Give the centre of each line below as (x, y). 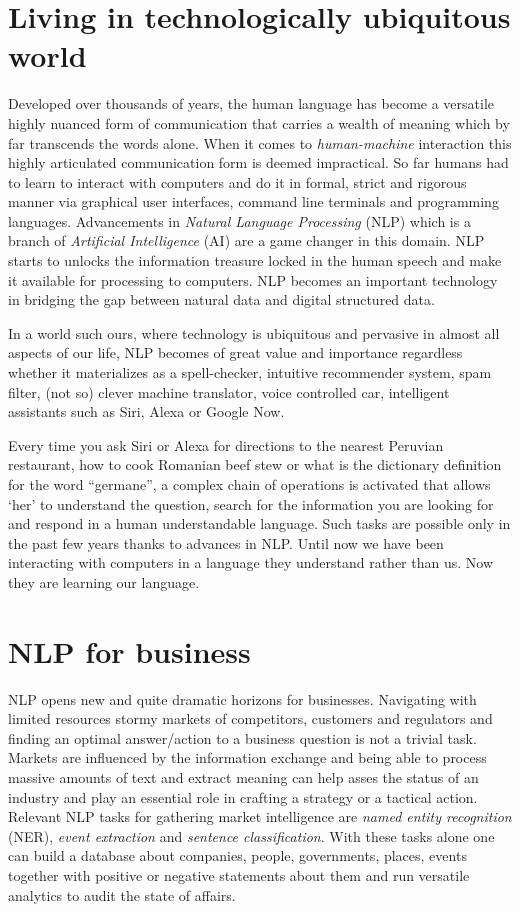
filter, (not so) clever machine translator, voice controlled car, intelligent (229, 391)
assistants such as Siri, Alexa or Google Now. (146, 411)
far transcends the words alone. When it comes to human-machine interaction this (260, 142)
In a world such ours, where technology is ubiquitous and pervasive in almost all (254, 332)
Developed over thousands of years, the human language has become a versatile (251, 103)
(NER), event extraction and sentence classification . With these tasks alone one (251, 835)
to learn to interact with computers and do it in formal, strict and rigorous (237, 181)
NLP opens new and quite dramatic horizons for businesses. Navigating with (242, 698)
